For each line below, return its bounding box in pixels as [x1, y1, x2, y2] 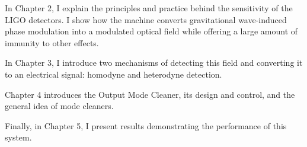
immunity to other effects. [5, 36, 99, 49]
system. [5, 131, 32, 143]
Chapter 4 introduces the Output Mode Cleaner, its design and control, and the [5, 88, 295, 100]
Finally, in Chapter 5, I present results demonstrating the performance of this [5, 119, 287, 132]
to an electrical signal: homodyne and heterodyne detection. [5, 68, 222, 80]
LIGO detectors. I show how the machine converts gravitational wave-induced [5, 13, 287, 25]
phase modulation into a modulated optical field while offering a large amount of [5, 25, 298, 37]
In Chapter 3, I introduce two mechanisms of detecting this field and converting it [5, 56, 303, 69]
